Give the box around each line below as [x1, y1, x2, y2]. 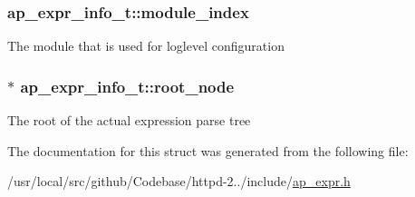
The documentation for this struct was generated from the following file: [7, 141, 409, 160]
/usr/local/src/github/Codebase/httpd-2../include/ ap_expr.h [7, 172, 351, 191]
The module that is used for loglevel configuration [7, 36, 285, 55]
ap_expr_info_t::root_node [20, 74, 235, 97]
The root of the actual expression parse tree [7, 111, 251, 130]
